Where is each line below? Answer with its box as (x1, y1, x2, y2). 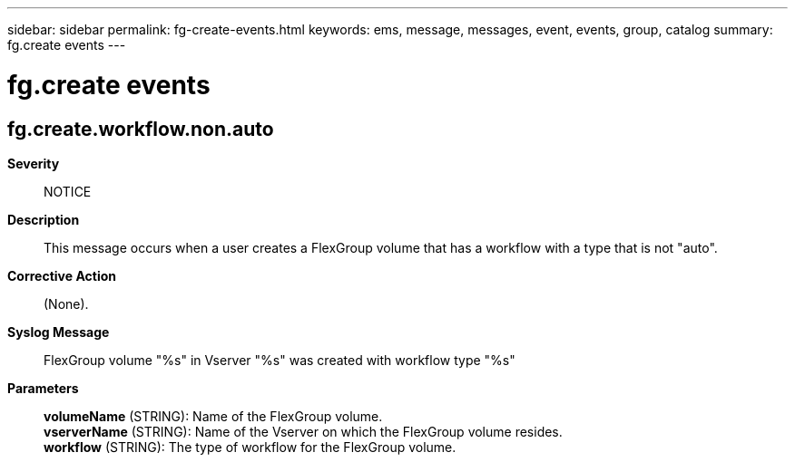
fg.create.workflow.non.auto (7, 117, 274, 140)
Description (7, 211, 80, 227)
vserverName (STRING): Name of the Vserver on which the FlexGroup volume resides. (44, 423, 563, 439)
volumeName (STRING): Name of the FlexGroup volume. (44, 408, 383, 424)
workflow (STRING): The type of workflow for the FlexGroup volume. (44, 438, 456, 455)
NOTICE (44, 183, 92, 199)
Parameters (7, 380, 79, 396)
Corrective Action (7, 267, 116, 284)
